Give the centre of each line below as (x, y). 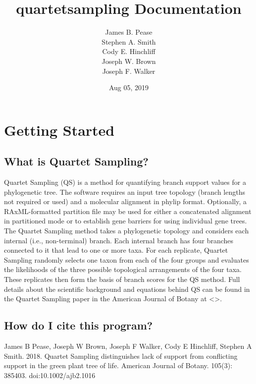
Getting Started (59, 130)
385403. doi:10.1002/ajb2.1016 (50, 375)
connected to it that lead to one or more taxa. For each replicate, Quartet (116, 250)
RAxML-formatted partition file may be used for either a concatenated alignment (128, 211)
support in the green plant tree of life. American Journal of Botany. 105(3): (118, 365)
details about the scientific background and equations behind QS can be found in (127, 289)
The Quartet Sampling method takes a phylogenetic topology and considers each (127, 231)
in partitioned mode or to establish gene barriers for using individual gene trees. (126, 221)
